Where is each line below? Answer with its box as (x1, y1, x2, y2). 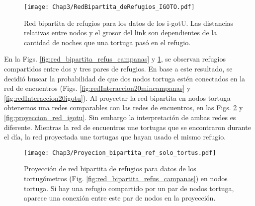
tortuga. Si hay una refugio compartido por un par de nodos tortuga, (24, 183, 234, 193)
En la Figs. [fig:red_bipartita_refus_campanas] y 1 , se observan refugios (4, 54, 226, 64)
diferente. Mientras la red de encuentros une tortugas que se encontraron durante (4, 122, 251, 132)
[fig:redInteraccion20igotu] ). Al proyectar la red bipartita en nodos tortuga (4, 92, 231, 103)
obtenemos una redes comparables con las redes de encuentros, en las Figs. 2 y (4, 102, 243, 113)
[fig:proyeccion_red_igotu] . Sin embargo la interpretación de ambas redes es (4, 112, 236, 122)
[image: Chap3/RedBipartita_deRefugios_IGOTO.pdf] (24, 3, 195, 10)
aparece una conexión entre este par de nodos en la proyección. (24, 193, 216, 203)
